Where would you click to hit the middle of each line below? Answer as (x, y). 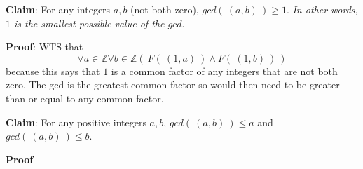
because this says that (53, 70)
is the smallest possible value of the (89, 23)
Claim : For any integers (58, 9)
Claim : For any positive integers (76, 122)
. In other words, (322, 9)
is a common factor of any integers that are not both (224, 70)
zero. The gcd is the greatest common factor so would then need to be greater (173, 84)
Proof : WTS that (44, 47)
